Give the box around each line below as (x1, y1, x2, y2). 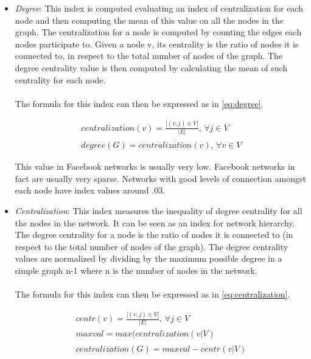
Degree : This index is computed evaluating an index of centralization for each (15, 2, 303, 14)
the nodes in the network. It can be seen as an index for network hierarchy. (15, 216, 295, 229)
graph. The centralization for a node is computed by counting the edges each (15, 26, 302, 38)
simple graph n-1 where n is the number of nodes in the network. (15, 264, 257, 276)
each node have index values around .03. (15, 184, 166, 197)
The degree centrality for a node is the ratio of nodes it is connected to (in (15, 228, 293, 241)
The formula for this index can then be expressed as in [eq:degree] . (15, 97, 264, 110)
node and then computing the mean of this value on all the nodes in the (15, 13, 284, 26)
